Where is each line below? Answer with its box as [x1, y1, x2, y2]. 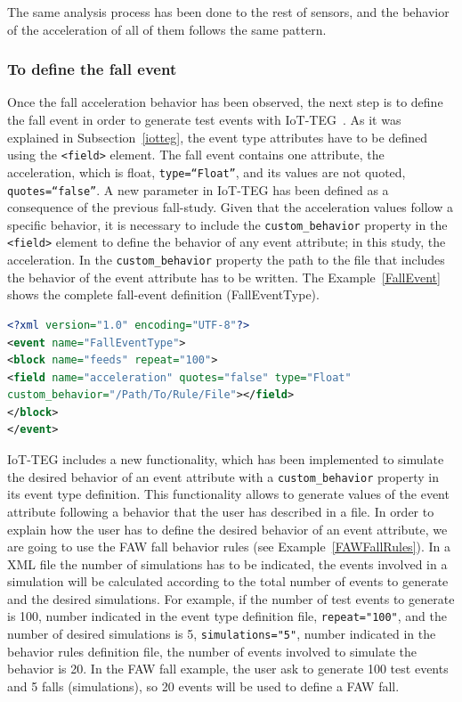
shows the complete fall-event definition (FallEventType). [7, 285, 320, 304]
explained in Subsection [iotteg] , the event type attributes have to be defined [7, 127, 427, 146]
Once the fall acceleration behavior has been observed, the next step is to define [7, 93, 443, 111]
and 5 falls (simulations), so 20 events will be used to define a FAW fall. [7, 676, 400, 695]
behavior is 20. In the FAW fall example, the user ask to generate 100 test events [7, 659, 449, 678]
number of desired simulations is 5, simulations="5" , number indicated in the [7, 624, 436, 643]
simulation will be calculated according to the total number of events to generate [7, 572, 449, 591]
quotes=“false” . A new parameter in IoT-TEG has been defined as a [7, 180, 389, 199]
